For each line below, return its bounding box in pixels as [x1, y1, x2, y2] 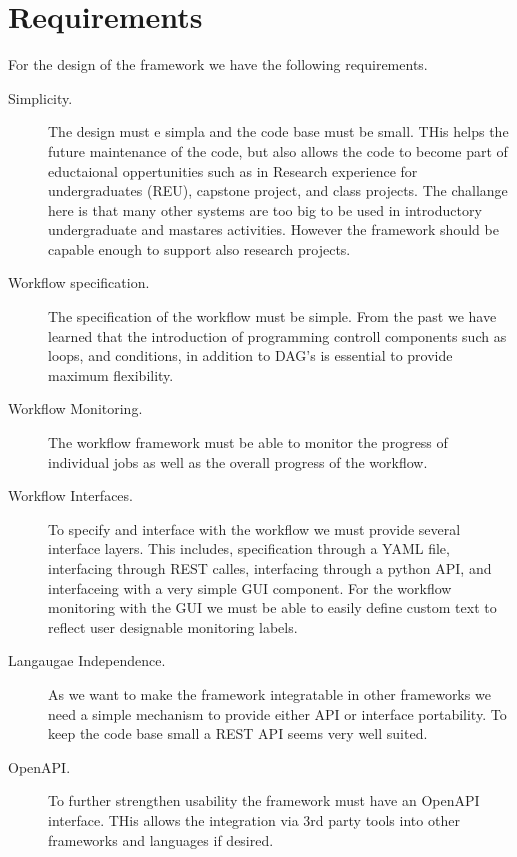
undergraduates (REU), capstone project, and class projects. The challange [48, 180, 508, 201]
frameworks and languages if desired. [48, 829, 274, 850]
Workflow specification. [8, 272, 150, 293]
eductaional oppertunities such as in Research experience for [48, 160, 418, 181]
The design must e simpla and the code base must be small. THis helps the [48, 121, 509, 142]
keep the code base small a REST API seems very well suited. [48, 723, 428, 744]
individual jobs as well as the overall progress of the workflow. [48, 451, 428, 472]
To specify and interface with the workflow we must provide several [48, 518, 461, 539]
